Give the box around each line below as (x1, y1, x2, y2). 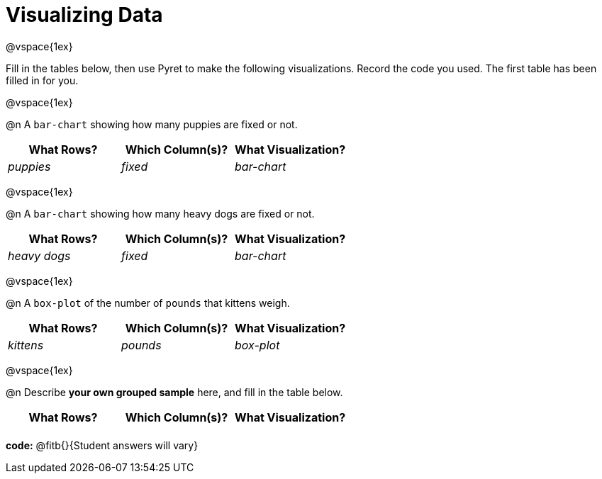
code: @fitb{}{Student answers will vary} (6, 439, 199, 451)
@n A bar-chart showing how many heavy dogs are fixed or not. (6, 207, 315, 220)
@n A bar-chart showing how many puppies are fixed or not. (6, 118, 298, 130)
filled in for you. (6, 74, 79, 86)
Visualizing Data (6, 3, 163, 27)
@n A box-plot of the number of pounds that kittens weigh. (6, 296, 290, 309)
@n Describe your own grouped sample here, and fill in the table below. (6, 385, 343, 398)
